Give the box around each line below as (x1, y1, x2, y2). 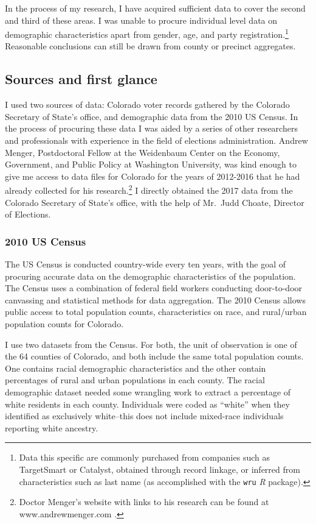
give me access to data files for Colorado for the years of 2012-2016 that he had (5, 169, 300, 182)
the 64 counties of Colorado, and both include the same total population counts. (5, 350, 304, 363)
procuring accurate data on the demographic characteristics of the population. (5, 269, 296, 282)
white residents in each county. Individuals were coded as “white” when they (5, 397, 290, 410)
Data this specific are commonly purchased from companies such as (19, 451, 270, 464)
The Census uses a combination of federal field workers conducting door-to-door (5, 281, 303, 294)
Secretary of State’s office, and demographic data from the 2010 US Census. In (5, 110, 298, 122)
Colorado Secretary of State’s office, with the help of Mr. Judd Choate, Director (5, 196, 304, 208)
